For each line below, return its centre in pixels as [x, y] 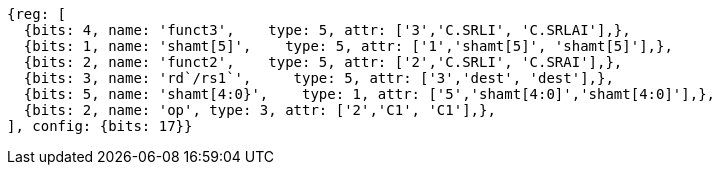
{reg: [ [37, 14]
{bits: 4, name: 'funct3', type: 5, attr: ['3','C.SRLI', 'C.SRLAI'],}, [327, 30]
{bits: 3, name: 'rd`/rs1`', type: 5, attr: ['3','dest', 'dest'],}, [318, 78]
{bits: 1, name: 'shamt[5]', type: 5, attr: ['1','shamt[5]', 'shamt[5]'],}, [348, 46]
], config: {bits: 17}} [100, 126]
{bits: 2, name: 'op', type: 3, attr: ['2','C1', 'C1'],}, [259, 110]
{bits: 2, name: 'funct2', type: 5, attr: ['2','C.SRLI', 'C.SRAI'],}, [323, 62]
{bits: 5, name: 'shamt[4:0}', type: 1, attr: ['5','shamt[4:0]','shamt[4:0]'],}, [369, 94]
